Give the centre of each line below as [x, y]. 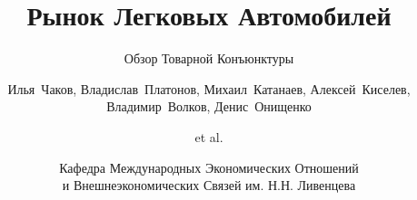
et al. [209, 136]
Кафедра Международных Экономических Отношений [209, 167]
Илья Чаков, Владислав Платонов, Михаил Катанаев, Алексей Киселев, [209, 88]
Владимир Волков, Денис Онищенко [209, 106]
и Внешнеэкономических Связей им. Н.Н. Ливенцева [209, 185]
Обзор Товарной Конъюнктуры [209, 58]
